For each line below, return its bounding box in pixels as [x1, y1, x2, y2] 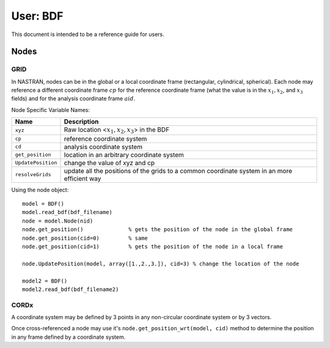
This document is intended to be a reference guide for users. [11, 31, 164, 38]
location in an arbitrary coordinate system [64, 150, 185, 159]
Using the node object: [11, 186, 69, 193]
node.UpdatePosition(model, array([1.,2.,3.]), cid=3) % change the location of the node [22, 260, 299, 267]
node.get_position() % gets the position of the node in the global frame [22, 226, 293, 233]
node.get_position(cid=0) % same [22, 234, 148, 242]
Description [64, 117, 99, 126]
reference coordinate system [64, 135, 147, 143]
